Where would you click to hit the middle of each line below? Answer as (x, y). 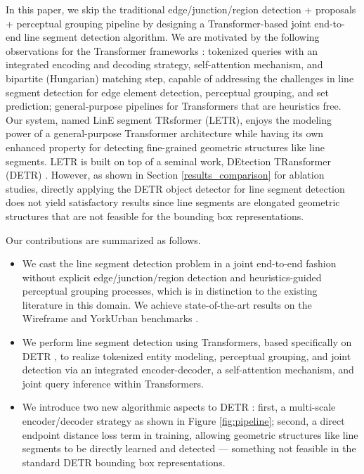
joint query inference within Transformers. (113, 383)
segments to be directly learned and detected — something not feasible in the (189, 448)
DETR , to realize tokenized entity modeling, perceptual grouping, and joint (187, 355)
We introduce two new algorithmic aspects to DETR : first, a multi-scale (179, 407)
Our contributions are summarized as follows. (103, 239)
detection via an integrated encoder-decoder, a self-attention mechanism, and (188, 370)
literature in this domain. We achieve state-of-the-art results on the (167, 304)
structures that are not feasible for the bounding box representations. (155, 216)
